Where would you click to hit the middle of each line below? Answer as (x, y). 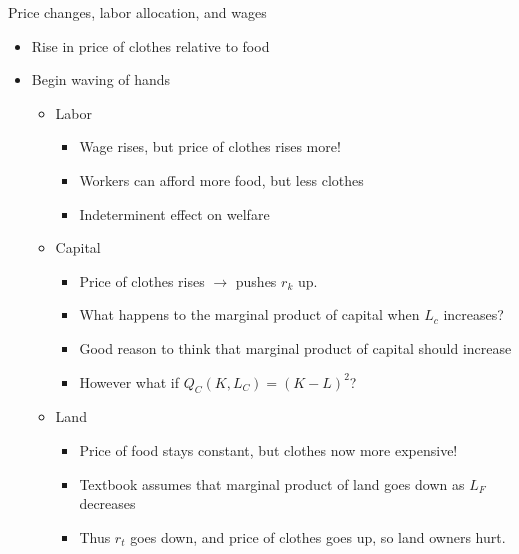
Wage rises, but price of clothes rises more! (210, 146)
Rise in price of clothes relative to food (150, 45)
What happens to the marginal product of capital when (249, 314)
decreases (107, 503)
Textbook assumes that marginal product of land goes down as (272, 483)
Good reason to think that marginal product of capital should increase (295, 347)
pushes (256, 280)
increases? (473, 314)
